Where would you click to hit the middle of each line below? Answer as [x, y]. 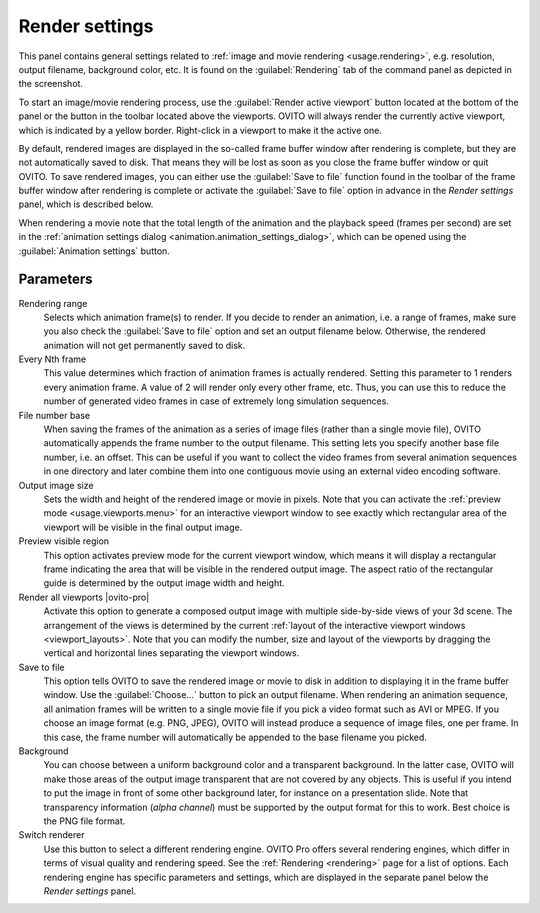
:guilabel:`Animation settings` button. [94, 251]
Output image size [56, 485]
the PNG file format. [84, 821]
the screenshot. [51, 84]
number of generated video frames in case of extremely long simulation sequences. [216, 401]
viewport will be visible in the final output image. [143, 527]
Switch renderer [51, 835]
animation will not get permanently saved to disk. [144, 345]
